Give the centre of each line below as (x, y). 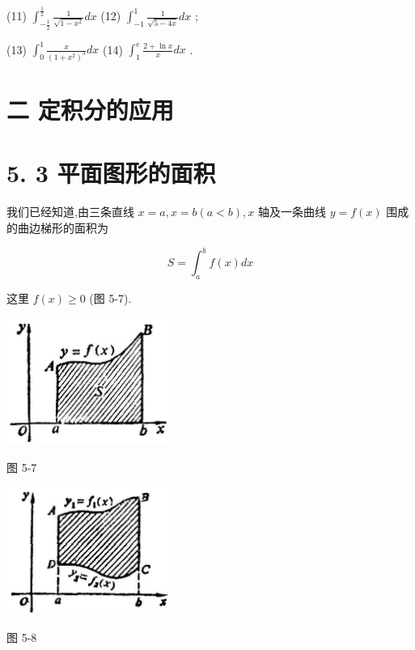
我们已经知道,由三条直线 (70, 212)
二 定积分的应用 (90, 110)
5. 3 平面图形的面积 (111, 173)
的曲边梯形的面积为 (57, 227)
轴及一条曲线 (292, 212)
